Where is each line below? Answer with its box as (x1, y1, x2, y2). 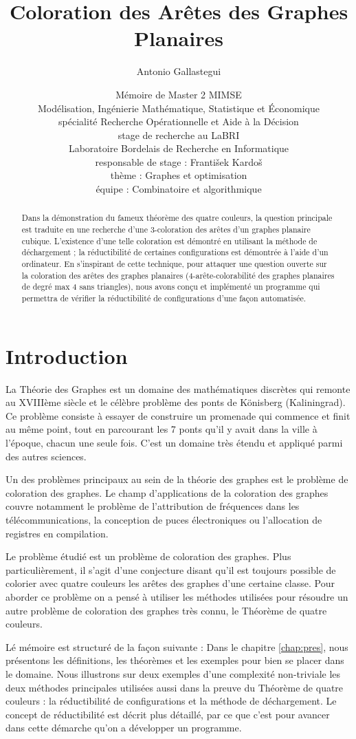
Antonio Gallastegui (136, 64, 221, 78)
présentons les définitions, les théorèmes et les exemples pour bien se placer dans (5, 653, 344, 667)
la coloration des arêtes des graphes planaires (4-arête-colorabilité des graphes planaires (21, 269, 335, 281)
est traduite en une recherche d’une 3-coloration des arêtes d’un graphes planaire (21, 224, 311, 235)
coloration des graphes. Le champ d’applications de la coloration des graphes (5, 485, 329, 500)
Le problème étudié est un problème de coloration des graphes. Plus (5, 549, 291, 564)
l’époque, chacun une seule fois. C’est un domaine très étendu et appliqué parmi (5, 436, 343, 450)
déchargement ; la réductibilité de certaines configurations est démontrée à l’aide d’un (21, 246, 329, 258)
